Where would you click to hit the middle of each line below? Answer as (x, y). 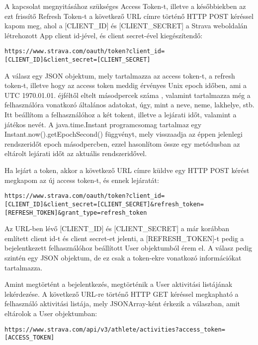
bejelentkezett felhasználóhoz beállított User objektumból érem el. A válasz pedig (129, 248)
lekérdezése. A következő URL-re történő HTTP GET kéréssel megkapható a (122, 294)
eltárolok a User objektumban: (51, 313)
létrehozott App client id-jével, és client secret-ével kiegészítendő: (104, 35)
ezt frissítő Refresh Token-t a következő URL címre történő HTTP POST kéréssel (129, 16)
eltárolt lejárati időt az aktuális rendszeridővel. (76, 153)
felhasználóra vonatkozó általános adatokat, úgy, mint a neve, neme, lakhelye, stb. (129, 105)
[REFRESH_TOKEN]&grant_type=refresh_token (76, 213)
